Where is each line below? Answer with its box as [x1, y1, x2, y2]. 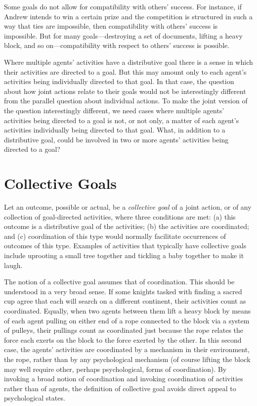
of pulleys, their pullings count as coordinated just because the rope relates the [4, 325, 244, 335]
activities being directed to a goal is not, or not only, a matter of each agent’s [4, 115, 239, 125]
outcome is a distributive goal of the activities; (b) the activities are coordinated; [4, 221, 249, 231]
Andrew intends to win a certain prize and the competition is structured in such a [4, 11, 253, 21]
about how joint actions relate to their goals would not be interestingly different [4, 86, 246, 96]
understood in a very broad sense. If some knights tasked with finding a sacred [4, 286, 242, 296]
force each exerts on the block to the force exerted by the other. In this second [4, 334, 242, 345]
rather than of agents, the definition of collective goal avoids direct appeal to [4, 383, 236, 393]
